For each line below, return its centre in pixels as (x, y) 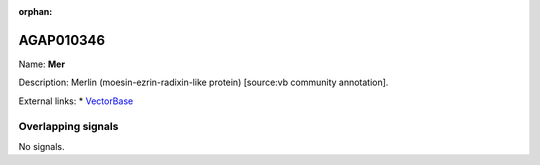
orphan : (35, 11)
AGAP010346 (61, 40)
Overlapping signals (68, 127)
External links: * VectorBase (76, 101)
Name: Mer (41, 64)
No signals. (41, 146)
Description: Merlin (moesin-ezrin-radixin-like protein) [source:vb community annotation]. (203, 82)
